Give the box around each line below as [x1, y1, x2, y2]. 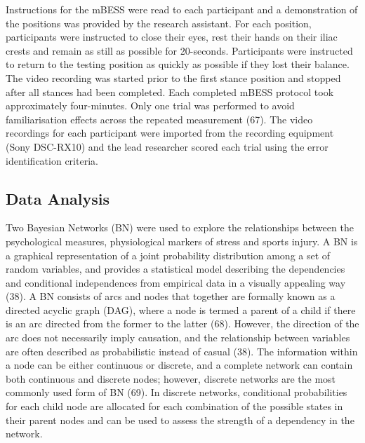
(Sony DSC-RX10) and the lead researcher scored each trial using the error [6, 139, 328, 154]
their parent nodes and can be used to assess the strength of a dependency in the [6, 412, 354, 427]
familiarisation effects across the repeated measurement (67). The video [6, 111, 313, 126]
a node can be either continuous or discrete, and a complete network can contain [6, 357, 353, 372]
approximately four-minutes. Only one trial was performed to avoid [6, 98, 295, 113]
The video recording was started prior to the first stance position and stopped [6, 70, 341, 85]
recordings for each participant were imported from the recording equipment [6, 125, 334, 140]
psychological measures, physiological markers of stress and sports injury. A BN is [6, 233, 358, 248]
